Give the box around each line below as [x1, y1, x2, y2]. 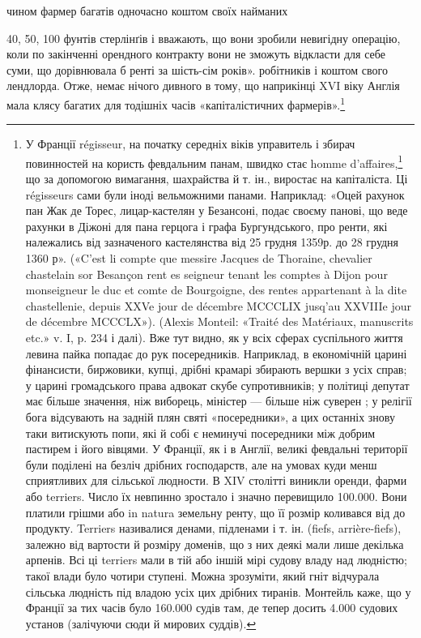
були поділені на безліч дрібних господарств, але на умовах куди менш [25, 456, 377, 473]
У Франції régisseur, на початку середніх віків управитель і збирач [25, 135, 355, 152]
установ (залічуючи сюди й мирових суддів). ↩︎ [25, 614, 257, 632]
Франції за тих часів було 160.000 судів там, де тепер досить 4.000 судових [25, 599, 398, 616]
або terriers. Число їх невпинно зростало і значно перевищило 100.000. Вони [25, 487, 407, 504]
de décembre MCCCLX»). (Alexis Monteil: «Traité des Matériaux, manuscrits [25, 313, 414, 330]
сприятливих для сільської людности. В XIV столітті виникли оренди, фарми [25, 472, 407, 489]
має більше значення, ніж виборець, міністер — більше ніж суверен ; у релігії [25, 392, 412, 409]
